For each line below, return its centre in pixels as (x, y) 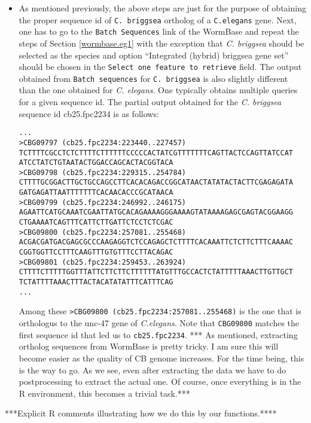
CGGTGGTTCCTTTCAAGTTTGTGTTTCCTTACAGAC (96, 252)
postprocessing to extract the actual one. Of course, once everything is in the (160, 381)
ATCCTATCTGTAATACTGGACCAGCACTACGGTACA (96, 163)
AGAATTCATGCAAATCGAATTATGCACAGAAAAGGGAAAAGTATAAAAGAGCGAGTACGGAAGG (156, 212)
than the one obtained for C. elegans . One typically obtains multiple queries (158, 90)
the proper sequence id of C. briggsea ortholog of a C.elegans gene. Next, (158, 19)
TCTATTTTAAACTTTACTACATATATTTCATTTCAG (96, 282)
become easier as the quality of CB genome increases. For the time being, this (161, 358)
